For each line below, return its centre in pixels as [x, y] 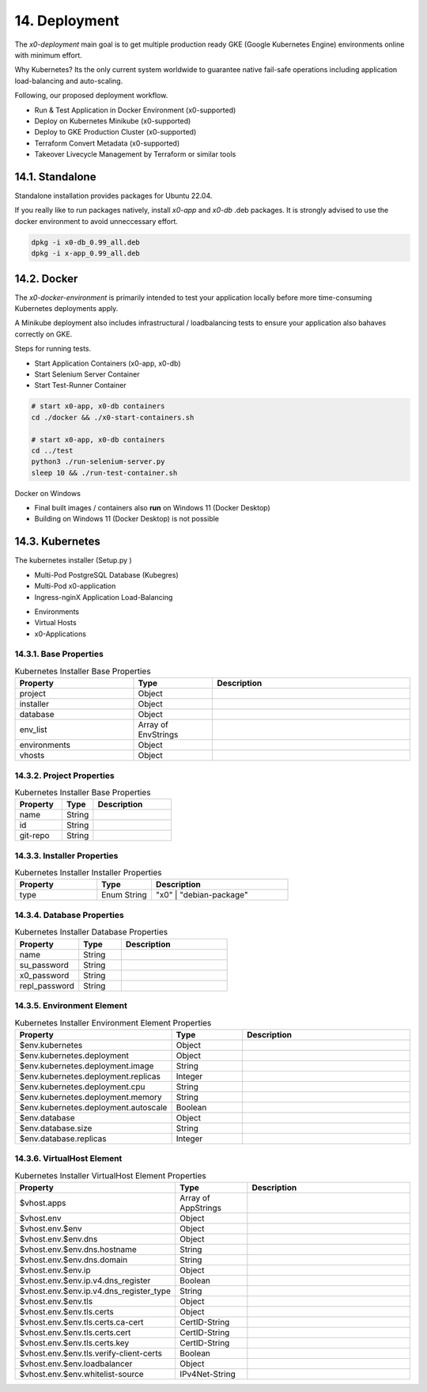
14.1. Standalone [55, 177]
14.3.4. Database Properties [69, 915]
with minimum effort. [48, 55]
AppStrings [200, 1208]
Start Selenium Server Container [87, 374]
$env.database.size [56, 1128]
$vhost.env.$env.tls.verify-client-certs [91, 1353]
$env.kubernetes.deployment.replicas [90, 1076]
